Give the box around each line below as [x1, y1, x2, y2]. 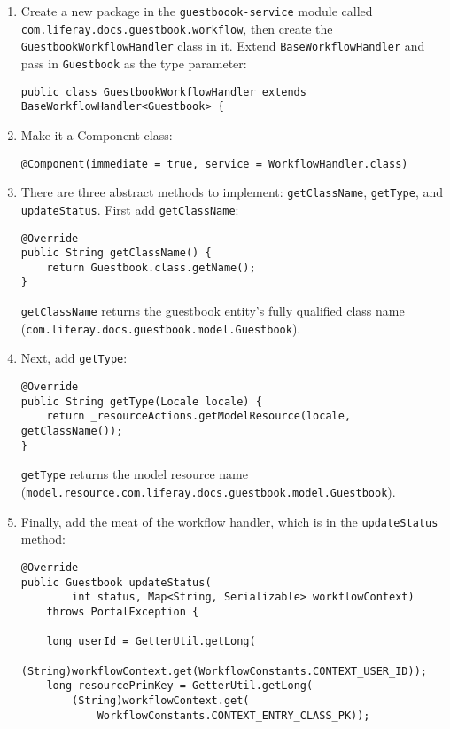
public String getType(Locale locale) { [20, 395, 262, 408]
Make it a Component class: [20, 125, 173, 144]
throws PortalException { [46, 605, 199, 618]
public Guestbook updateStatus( [20, 576, 212, 589]
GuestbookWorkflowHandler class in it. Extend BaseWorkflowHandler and [20, 36, 425, 55]
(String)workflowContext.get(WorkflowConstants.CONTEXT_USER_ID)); [20, 664, 427, 678]
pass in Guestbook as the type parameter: [20, 53, 247, 72]
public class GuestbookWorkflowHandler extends [20, 85, 306, 98]
